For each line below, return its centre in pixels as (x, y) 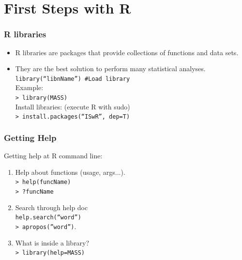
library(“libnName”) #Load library (73, 79)
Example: (29, 87)
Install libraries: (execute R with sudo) (73, 106)
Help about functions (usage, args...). (70, 172)
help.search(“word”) (48, 218)
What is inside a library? (52, 242)
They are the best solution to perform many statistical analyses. (110, 69)
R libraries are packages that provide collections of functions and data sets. (127, 52)
